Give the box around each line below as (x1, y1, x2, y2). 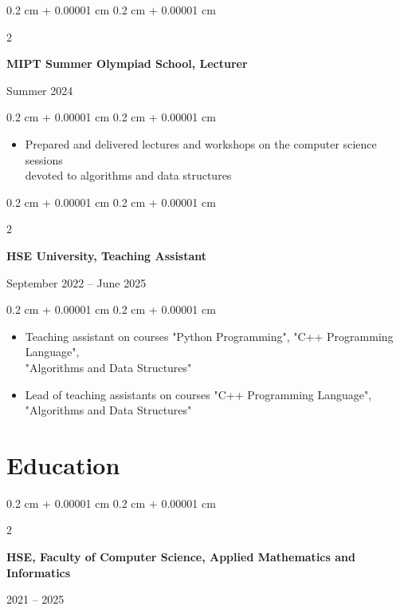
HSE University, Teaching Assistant (6, 247, 207, 263)
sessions (25, 151, 63, 168)
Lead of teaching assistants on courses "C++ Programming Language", (25, 386, 372, 402)
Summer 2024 (6, 81, 73, 98)
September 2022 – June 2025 (6, 274, 147, 291)
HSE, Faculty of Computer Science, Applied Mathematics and (6, 549, 355, 564)
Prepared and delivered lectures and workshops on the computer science (25, 135, 377, 152)
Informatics (6, 564, 71, 580)
